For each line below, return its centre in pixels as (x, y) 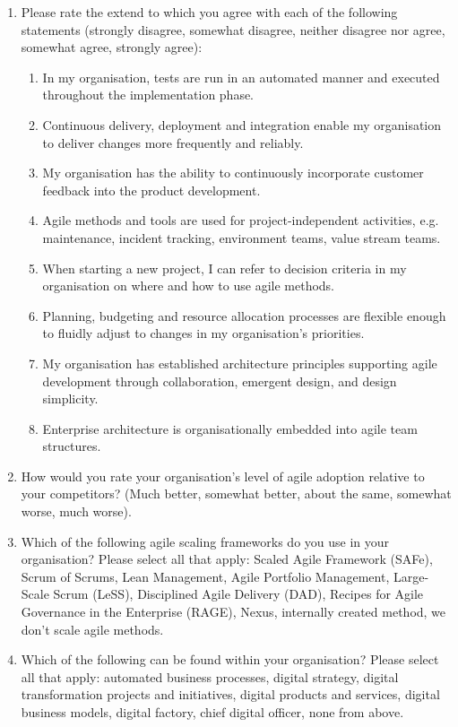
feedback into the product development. (151, 190)
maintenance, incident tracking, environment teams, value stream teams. (242, 237)
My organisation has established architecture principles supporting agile (240, 363)
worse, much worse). (76, 511)
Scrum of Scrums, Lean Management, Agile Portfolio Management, (205, 576)
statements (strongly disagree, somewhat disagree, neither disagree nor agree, (233, 29)
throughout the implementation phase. (148, 95)
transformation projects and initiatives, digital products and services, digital (230, 694)
